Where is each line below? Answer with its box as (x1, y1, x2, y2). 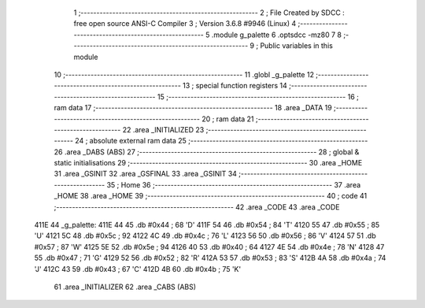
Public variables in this (260, 41, 334, 50)
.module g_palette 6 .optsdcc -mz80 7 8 (211, 30, 342, 39)
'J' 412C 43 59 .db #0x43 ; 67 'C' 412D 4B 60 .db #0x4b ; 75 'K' (34, 264, 242, 273)
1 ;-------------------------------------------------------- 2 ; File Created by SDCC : (73, 8, 346, 17)
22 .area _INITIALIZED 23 (122, 124, 205, 134)
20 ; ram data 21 (201, 114, 255, 124)
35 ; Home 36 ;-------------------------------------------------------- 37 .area (106, 180, 361, 189)
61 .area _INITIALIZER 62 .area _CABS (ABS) (54, 282, 197, 291)
